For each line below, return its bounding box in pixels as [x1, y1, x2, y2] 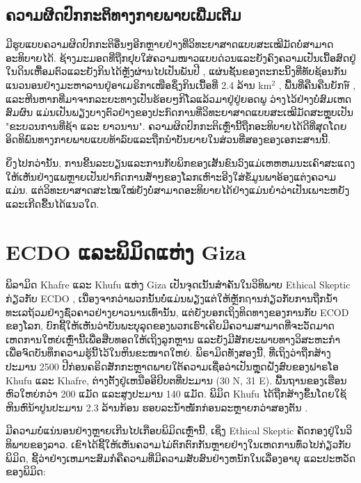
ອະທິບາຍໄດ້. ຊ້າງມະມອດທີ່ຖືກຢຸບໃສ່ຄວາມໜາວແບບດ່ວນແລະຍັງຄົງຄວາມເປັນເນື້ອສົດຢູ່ [6, 50, 356, 65]
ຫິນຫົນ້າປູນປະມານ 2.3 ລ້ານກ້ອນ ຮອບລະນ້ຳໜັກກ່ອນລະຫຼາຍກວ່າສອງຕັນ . [6, 400, 308, 414]
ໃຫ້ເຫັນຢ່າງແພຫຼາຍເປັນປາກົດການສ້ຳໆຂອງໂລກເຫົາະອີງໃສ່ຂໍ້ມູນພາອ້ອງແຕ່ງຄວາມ [6, 169, 337, 183]
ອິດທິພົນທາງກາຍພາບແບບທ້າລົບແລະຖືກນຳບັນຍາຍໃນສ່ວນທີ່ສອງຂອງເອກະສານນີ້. [6, 132, 331, 147]
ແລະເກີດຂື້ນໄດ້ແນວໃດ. [6, 196, 99, 211]
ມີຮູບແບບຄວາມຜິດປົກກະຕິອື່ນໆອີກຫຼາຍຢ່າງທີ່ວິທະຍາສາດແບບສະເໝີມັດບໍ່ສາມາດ [6, 37, 334, 51]
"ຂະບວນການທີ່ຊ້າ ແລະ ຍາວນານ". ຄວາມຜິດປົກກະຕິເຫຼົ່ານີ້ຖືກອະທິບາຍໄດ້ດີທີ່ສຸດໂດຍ [6, 118, 347, 133]
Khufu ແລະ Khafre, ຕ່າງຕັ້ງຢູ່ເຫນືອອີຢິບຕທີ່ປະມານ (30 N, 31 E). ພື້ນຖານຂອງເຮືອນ [6, 373, 347, 387]
